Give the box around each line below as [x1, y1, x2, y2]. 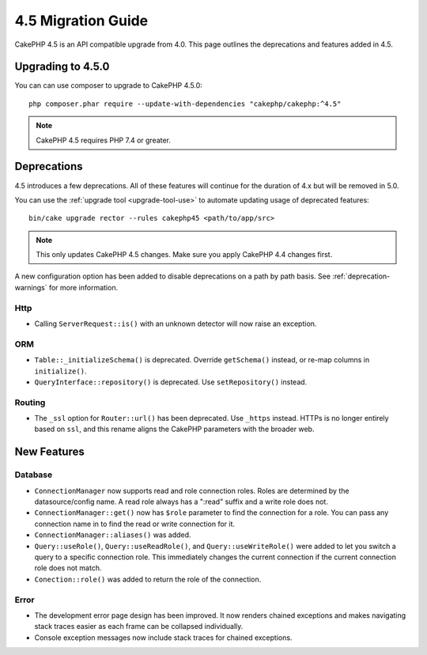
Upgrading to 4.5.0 [14, 60, 110, 74]
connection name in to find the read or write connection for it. [34, 519, 236, 528]
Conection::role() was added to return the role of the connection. [34, 574, 262, 584]
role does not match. [34, 563, 102, 573]
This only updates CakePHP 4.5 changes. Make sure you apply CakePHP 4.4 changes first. [36, 250, 333, 259]
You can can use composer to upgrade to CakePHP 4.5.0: [14, 81, 203, 90]
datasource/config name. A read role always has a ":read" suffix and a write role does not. [34, 497, 328, 506]
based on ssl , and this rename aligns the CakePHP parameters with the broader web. [34, 424, 315, 434]
